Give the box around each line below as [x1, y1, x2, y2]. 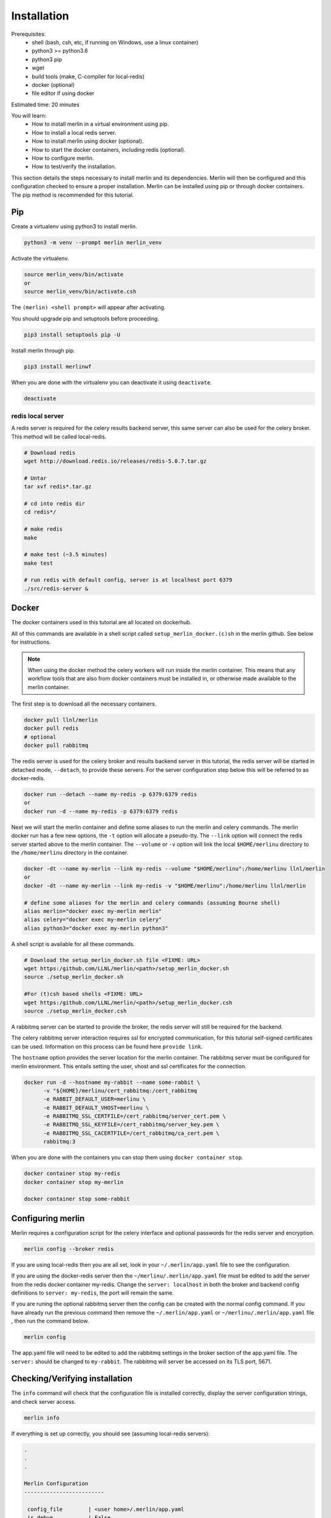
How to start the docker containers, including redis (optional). [32, 146, 186, 153]
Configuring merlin [11, 1213, 85, 1224]
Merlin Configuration [24, 1480, 89, 1487]
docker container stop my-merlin [24, 1179, 124, 1185]
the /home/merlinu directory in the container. [11, 849, 129, 856]
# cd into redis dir [24, 500, 85, 507]
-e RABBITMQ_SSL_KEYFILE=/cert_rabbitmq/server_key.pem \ [43, 1121, 220, 1128]
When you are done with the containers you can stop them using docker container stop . [11, 1154, 244, 1161]
